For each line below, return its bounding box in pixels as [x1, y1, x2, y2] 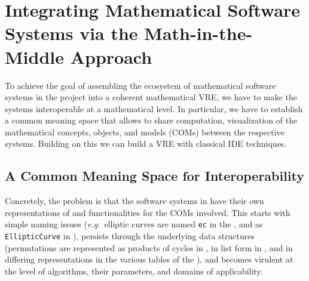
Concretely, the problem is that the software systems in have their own [5, 194, 264, 207]
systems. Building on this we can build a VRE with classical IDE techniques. [5, 137, 287, 150]
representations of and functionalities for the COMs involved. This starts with [5, 206, 290, 218]
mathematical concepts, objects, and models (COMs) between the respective [5, 125, 284, 138]
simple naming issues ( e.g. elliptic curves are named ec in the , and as [5, 218, 263, 230]
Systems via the [5, 21, 138, 45]
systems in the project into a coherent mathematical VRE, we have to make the [5, 91, 298, 103]
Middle [5, 44, 64, 69]
